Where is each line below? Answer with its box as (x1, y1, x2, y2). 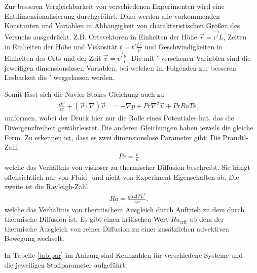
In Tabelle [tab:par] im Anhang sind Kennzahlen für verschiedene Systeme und (4, 250, 243, 260)
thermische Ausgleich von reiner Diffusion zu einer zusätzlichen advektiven (4, 223, 229, 234)
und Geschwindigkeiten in (145, 41, 222, 51)
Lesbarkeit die (4, 72, 47, 82)
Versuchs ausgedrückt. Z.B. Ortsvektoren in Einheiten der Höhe (4, 32, 197, 41)
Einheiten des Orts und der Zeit (4, 52, 101, 63)
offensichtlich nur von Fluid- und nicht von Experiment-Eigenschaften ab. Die (4, 171, 239, 182)
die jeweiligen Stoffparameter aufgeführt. (4, 259, 127, 270)
